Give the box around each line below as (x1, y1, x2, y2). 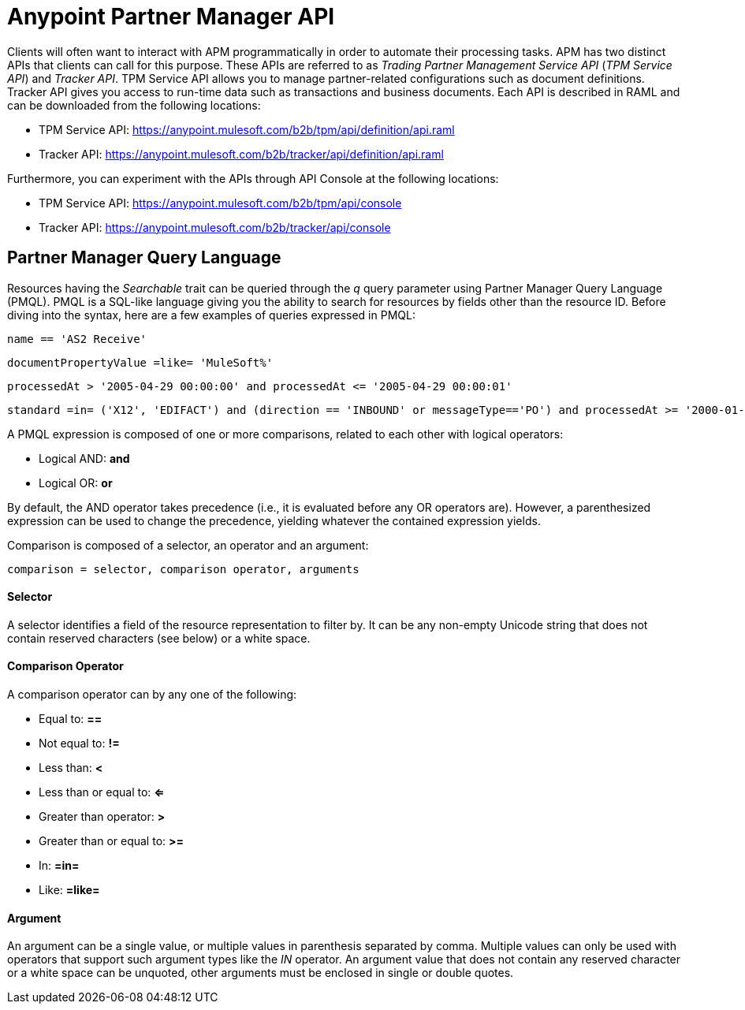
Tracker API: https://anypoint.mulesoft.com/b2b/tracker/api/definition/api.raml (39, 147, 444, 161)
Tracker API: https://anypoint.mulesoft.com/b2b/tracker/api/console (39, 220, 391, 234)
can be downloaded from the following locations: (7, 98, 261, 112)
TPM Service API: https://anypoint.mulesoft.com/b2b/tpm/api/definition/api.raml (39, 122, 455, 136)
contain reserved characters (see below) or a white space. (7, 631, 311, 645)
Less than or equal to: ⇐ (39, 785, 165, 799)
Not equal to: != (39, 736, 120, 751)
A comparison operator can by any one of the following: (7, 688, 297, 702)
